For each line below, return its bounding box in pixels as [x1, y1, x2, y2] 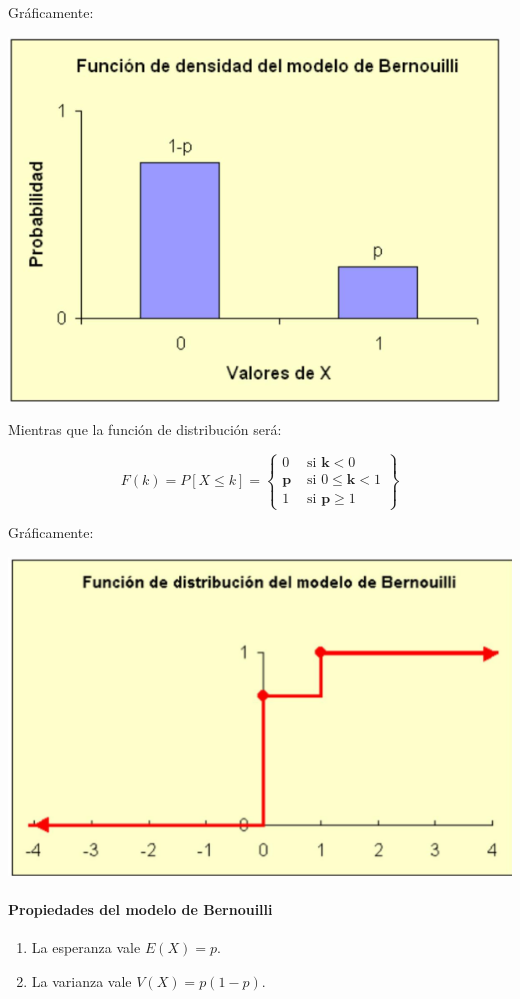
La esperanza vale [31, 937, 141, 958]
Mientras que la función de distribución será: [8, 419, 282, 440]
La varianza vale [31, 971, 132, 992]
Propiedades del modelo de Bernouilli [8, 899, 273, 920]
